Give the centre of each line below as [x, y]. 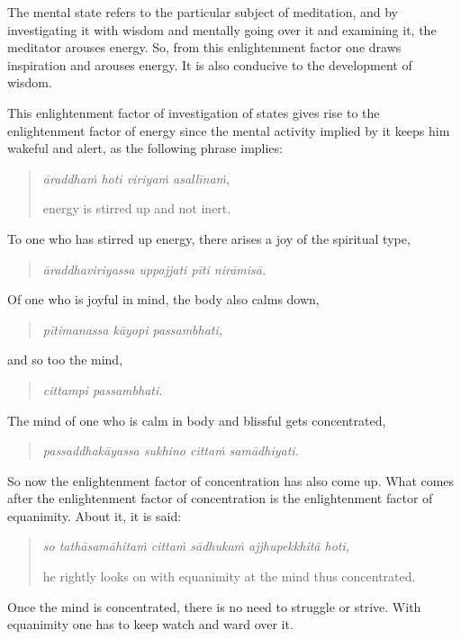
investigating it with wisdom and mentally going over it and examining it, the [222, 29]
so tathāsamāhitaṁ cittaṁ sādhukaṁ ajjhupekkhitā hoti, [196, 546]
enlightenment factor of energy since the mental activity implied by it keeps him [229, 130]
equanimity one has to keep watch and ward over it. [150, 624]
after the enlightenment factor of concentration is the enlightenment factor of [220, 498]
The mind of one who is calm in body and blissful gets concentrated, [197, 420]
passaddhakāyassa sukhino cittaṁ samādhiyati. [171, 450]
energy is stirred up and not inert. [137, 208]
